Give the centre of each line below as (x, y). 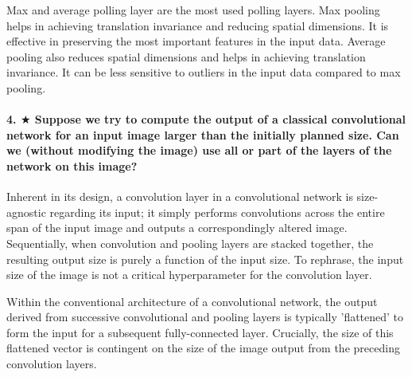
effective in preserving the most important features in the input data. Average (196, 41)
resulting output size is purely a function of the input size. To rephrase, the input (205, 259)
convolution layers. (52, 364)
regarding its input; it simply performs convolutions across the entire (217, 212)
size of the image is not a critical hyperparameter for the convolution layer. (189, 275)
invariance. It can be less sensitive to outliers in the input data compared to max (204, 72)
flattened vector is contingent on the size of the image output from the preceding (203, 348)
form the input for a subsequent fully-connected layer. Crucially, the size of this (200, 332)
